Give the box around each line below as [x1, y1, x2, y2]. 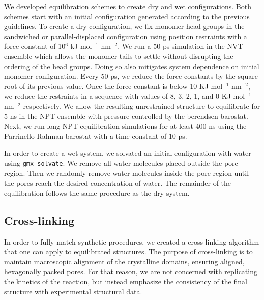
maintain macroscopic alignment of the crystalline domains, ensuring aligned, [4, 256, 245, 266]
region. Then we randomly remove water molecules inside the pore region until [4, 167, 249, 178]
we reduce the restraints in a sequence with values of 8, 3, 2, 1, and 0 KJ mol [4, 91, 245, 101]
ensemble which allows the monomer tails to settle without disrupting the [4, 50, 233, 61]
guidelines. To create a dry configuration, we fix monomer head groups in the [4, 21, 245, 32]
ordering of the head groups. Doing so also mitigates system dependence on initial [4, 61, 259, 71]
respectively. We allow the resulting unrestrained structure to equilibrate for [23, 100, 260, 111]
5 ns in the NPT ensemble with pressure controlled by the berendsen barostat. [4, 110, 248, 121]
